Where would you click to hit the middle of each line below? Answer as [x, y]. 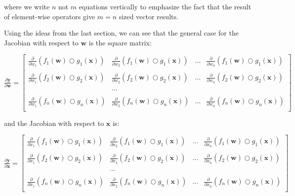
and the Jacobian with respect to [54, 123]
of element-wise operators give [50, 16]
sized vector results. [148, 16]
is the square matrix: [120, 42]
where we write [27, 6]
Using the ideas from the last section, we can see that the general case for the [121, 33]
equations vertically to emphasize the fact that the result [165, 6]
